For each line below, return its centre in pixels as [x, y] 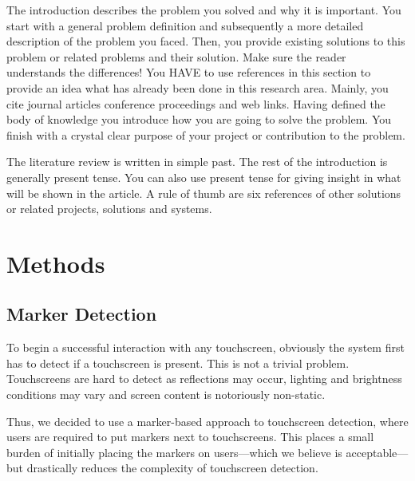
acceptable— [377, 452]
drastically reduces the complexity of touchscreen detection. [172, 468]
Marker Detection [82, 314]
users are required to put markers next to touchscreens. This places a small [190, 437]
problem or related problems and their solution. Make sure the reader [176, 56]
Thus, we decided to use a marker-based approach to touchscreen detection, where [207, 421]
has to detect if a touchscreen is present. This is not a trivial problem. [178, 363]
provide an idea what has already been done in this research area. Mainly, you [198, 87]
